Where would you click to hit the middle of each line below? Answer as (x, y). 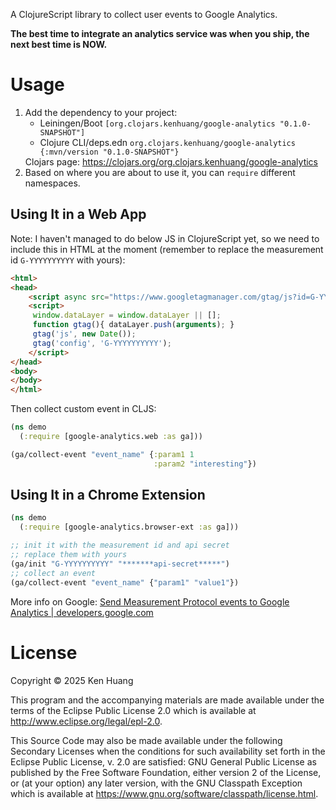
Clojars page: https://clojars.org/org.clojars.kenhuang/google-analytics (171, 161)
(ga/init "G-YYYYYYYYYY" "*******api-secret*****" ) (120, 564)
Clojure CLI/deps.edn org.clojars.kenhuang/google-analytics (167, 142)
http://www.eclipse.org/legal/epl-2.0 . (86, 721)
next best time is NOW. (59, 44)
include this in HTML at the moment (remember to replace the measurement (167, 249)
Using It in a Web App (78, 214)
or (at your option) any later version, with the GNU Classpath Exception (156, 783)
